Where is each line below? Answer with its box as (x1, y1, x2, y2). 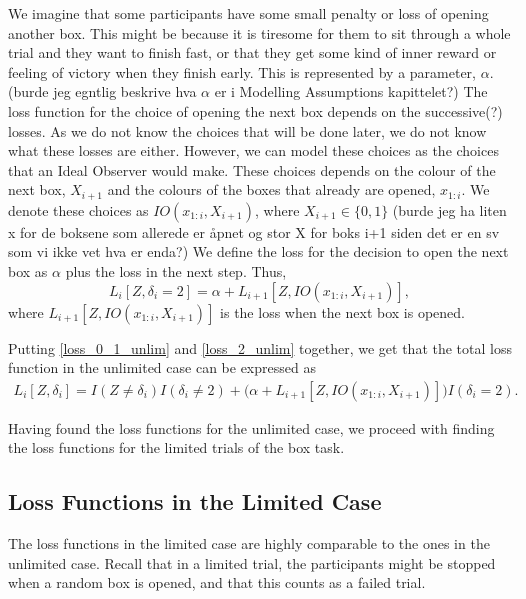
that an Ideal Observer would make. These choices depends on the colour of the (8, 159, 496, 180)
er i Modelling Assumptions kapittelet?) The (214, 81, 488, 102)
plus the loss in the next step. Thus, (65, 260, 287, 281)
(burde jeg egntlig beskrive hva (8, 81, 197, 102)
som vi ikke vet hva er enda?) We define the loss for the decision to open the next (8, 241, 509, 262)
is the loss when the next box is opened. (220, 301, 465, 322)
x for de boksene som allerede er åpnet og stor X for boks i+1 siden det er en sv (8, 221, 500, 242)
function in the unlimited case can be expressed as (8, 357, 316, 378)
